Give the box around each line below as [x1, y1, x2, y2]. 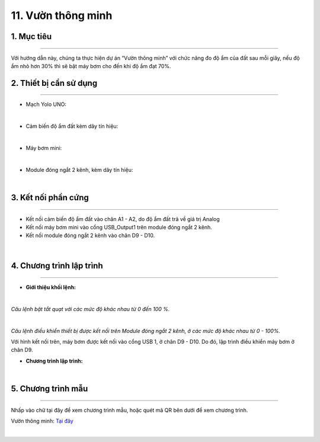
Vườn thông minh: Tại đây [11, 418, 73, 424]
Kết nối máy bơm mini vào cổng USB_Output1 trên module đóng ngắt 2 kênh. [25, 223, 213, 230]
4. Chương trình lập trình [11, 261, 103, 271]
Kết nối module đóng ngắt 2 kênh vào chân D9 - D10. [25, 232, 155, 239]
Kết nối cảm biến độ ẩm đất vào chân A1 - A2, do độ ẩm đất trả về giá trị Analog [25, 215, 220, 222]
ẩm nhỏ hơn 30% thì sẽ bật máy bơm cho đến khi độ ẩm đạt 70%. [11, 62, 171, 69]
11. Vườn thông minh [11, 9, 113, 22]
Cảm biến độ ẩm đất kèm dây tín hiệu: [25, 123, 119, 130]
